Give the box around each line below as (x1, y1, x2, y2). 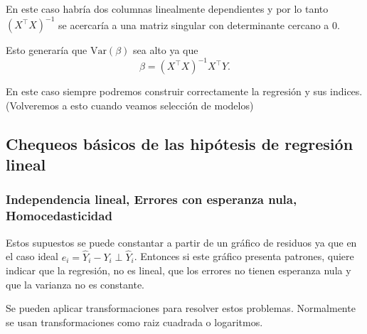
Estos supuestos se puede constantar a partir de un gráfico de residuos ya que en (6, 235, 357, 249)
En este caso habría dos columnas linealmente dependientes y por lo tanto (6, 1, 329, 16)
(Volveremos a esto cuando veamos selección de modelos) (6, 97, 254, 112)
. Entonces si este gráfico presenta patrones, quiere (134, 249, 354, 264)
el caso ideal (6, 249, 58, 264)
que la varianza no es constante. (6, 276, 145, 291)
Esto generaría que (6, 43, 87, 58)
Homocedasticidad (6, 207, 112, 225)
